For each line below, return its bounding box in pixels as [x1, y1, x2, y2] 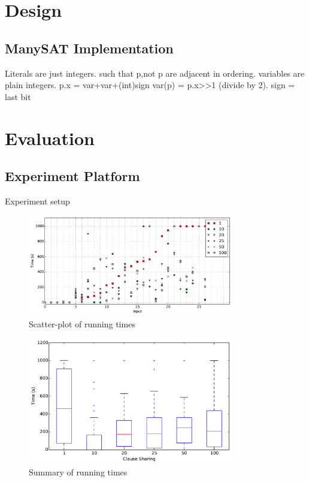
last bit [5, 90, 31, 103]
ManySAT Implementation [5, 38, 174, 57]
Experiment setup [5, 194, 70, 207]
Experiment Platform [5, 167, 140, 185]
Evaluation [5, 125, 95, 150]
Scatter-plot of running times [29, 317, 135, 330]
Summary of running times [29, 466, 128, 478]
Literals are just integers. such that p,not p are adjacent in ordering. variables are [5, 67, 305, 79]
